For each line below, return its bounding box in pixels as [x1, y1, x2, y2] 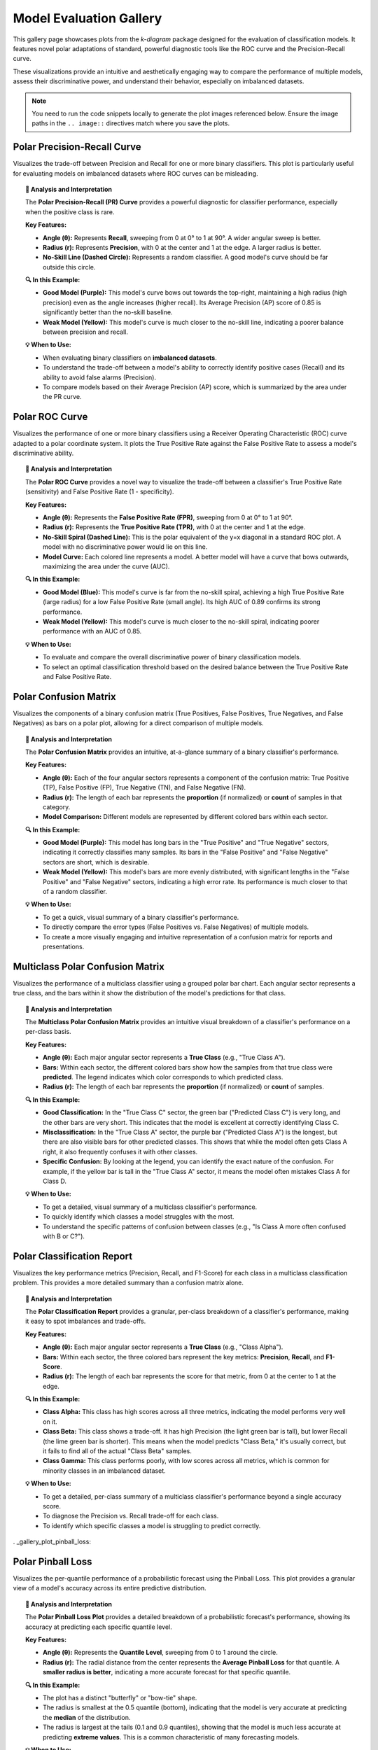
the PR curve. [43, 393, 82, 401]
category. [43, 802, 71, 811]
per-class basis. [25, 1028, 71, 1036]
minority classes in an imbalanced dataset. [43, 1466, 166, 1475]
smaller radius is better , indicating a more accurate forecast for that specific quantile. [43, 1668, 291, 1676]
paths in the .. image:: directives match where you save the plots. [31, 119, 230, 127]
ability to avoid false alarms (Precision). [43, 373, 157, 381]
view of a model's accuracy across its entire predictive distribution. [13, 1584, 206, 1592]
